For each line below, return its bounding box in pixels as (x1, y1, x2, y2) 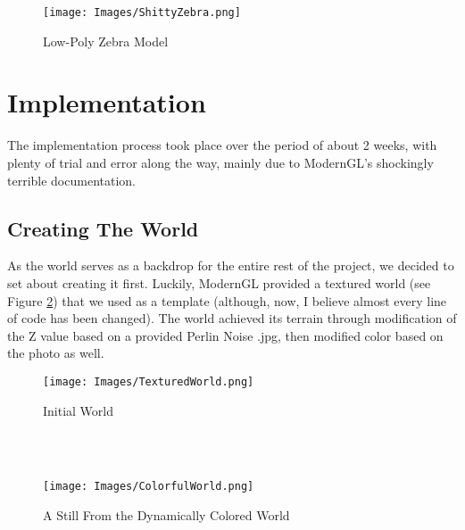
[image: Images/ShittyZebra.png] (43, 6, 241, 19)
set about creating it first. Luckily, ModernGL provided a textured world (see (7, 273, 431, 292)
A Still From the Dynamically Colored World (43, 506, 290, 525)
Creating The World (7, 214, 199, 242)
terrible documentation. (7, 170, 136, 189)
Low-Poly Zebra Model (43, 31, 169, 50)
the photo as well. (7, 344, 104, 362)
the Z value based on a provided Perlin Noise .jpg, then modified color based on (7, 326, 444, 344)
